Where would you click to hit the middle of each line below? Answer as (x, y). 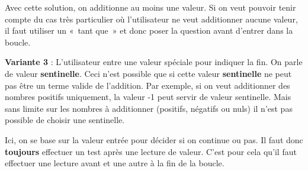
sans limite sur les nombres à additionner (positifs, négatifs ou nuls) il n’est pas (149, 108)
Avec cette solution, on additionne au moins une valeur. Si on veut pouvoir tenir (150, 7)
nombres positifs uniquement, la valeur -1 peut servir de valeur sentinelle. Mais (148, 97)
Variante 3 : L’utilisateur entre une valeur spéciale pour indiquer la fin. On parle (154, 62)
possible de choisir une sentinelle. (65, 120)
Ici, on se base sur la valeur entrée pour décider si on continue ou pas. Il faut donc (154, 139)
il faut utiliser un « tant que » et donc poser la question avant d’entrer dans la (149, 30)
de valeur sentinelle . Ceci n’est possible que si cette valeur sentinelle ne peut (148, 73)
